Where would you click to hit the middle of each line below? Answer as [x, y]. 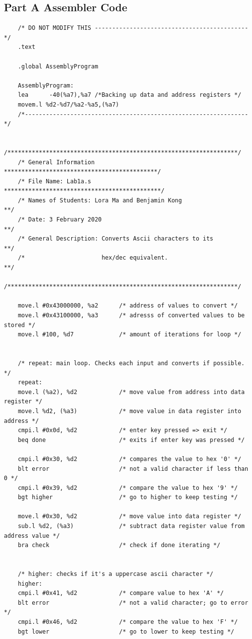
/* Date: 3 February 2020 [60, 220]
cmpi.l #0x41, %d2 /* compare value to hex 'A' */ [121, 593]
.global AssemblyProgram [58, 66]
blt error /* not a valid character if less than [133, 469]
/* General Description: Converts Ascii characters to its [116, 239]
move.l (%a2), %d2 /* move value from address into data [131, 392]
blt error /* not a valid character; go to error [133, 603]
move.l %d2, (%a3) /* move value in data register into [129, 411]
